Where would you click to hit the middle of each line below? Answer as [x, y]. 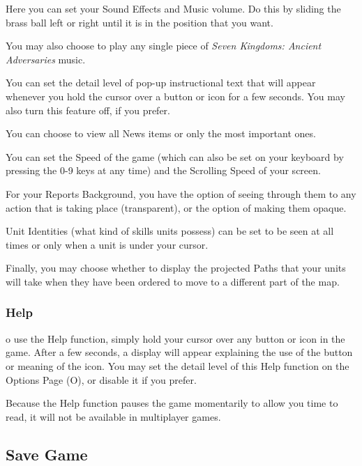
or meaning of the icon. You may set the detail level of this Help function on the [178, 365]
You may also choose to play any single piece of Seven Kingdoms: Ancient [164, 46]
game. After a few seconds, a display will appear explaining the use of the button [179, 352]
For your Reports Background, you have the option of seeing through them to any [181, 193]
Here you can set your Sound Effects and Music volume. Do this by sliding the [173, 8]
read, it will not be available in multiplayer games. [113, 416]
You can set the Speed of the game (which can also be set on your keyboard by [175, 156]
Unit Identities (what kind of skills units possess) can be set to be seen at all [170, 231]
